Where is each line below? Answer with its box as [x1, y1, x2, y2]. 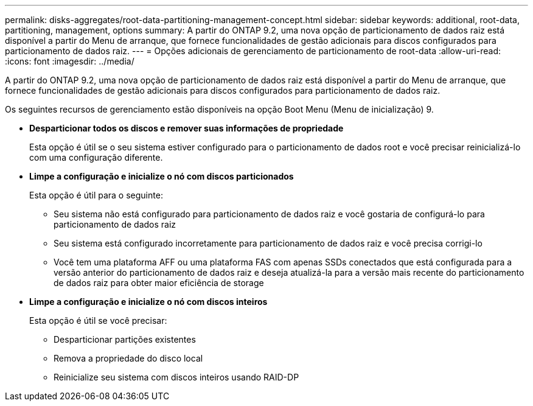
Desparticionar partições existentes [54, 334, 196, 345]
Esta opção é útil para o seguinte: [29, 190, 163, 200]
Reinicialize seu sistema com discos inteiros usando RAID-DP [54, 372, 299, 382]
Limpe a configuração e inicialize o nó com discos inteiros [29, 296, 268, 307]
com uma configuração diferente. [29, 152, 163, 163]
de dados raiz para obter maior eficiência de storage [54, 278, 264, 288]
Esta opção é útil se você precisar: [29, 315, 167, 326]
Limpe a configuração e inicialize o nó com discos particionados [29, 171, 294, 181]
